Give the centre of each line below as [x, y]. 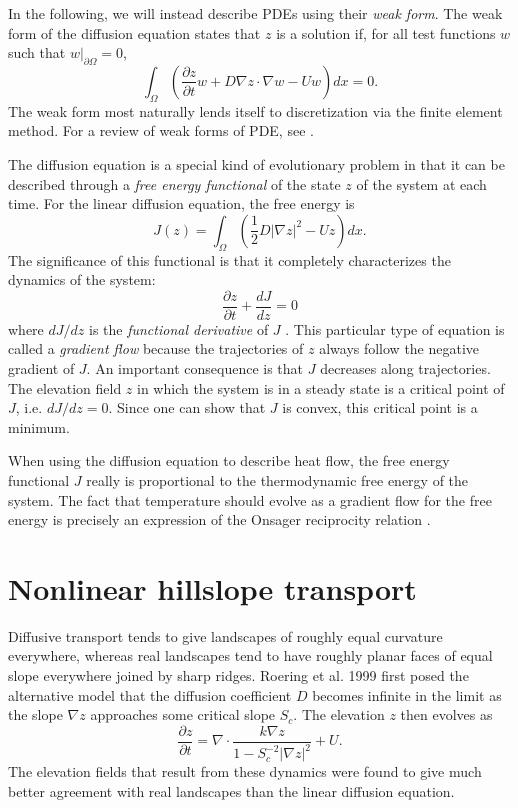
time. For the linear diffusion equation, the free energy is [181, 203]
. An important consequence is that [195, 367]
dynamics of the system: [82, 279]
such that [37, 52]
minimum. [39, 426]
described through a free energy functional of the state [174, 183]
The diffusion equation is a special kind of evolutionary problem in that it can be [256, 163]
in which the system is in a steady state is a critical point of [321, 387]
